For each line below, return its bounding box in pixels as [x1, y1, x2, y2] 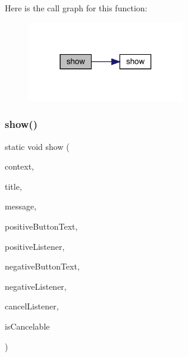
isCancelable [5, 320, 50, 332]
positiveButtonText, [5, 220, 78, 232]
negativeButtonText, [5, 260, 80, 273]
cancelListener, [5, 300, 59, 312]
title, [5, 180, 22, 192]
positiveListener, [5, 240, 65, 252]
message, [5, 200, 37, 212]
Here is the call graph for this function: [5, 2, 148, 14]
